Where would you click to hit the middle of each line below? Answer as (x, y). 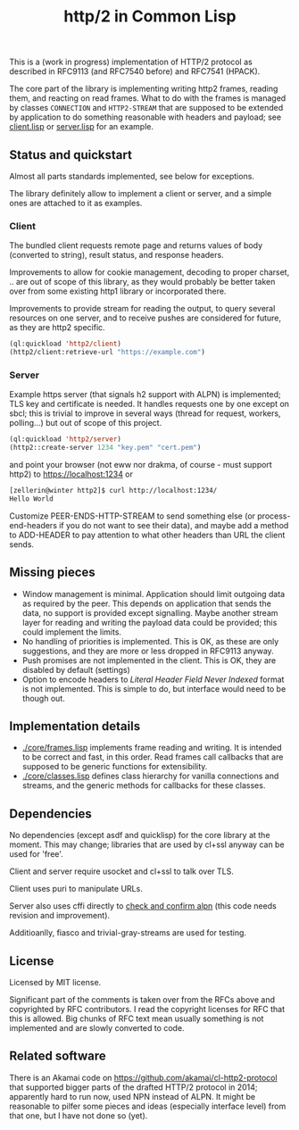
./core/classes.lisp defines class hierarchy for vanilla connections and (150, 776)
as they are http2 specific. (57, 328)
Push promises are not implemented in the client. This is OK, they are (149, 660)
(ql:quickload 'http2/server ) (66, 439)
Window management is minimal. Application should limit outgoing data (154, 594)
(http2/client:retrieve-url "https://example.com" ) (107, 353)
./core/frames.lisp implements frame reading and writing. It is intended (152, 748)
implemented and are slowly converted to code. (97, 1028)
